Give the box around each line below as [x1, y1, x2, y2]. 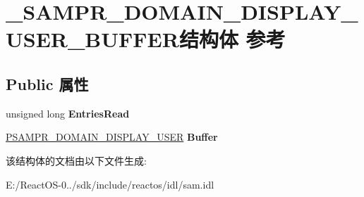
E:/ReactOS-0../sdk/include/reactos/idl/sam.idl [6, 177, 214, 191]
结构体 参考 [178, 25, 286, 53]
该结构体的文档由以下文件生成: [6, 153, 147, 167]
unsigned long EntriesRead [6, 106, 130, 120]
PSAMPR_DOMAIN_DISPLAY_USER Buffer [6, 129, 218, 144]
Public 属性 [6, 72, 89, 94]
